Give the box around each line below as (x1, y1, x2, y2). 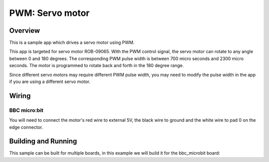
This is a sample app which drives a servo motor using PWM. (9, 40, 134, 46)
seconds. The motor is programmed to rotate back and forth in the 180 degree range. (9, 63, 184, 69)
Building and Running (9, 137, 77, 146)
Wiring (9, 91, 31, 100)
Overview (9, 26, 40, 35)
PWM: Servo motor (9, 7, 90, 18)
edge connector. (9, 124, 43, 130)
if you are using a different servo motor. (9, 79, 91, 84)
